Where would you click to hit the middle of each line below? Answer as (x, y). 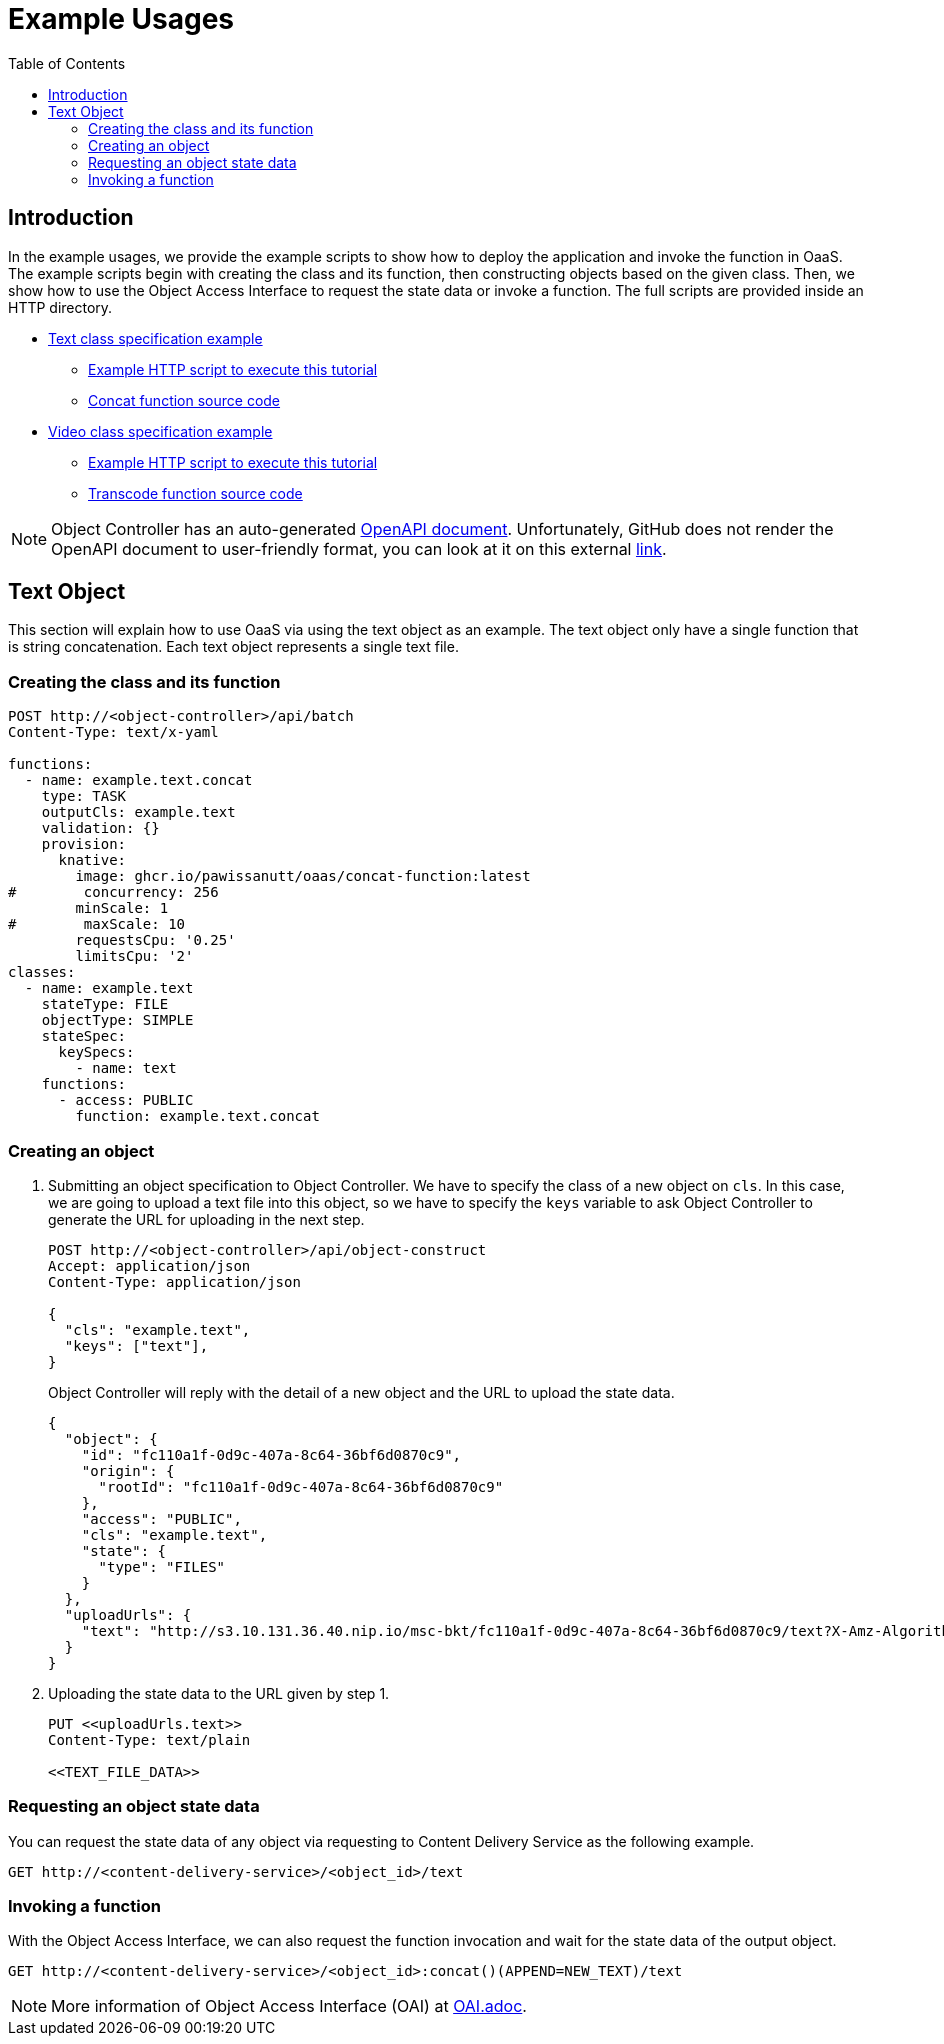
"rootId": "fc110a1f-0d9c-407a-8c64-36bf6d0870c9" (301, 1486)
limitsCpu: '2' (134, 956)
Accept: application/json (149, 1265)
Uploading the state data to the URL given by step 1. (219, 1693)
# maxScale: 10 (97, 924)
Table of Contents (67, 63)
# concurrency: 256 (113, 892)
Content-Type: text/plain (149, 1739)
